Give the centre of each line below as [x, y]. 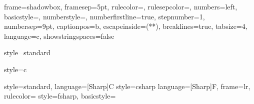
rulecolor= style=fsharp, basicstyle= [60, 96]
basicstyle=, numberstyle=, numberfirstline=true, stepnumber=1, [104, 16]
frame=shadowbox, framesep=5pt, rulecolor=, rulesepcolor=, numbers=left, [121, 6]
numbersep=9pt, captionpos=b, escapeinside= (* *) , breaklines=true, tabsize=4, [126, 26]
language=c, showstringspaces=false [59, 36]
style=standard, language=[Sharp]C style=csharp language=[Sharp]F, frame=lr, [127, 86]
